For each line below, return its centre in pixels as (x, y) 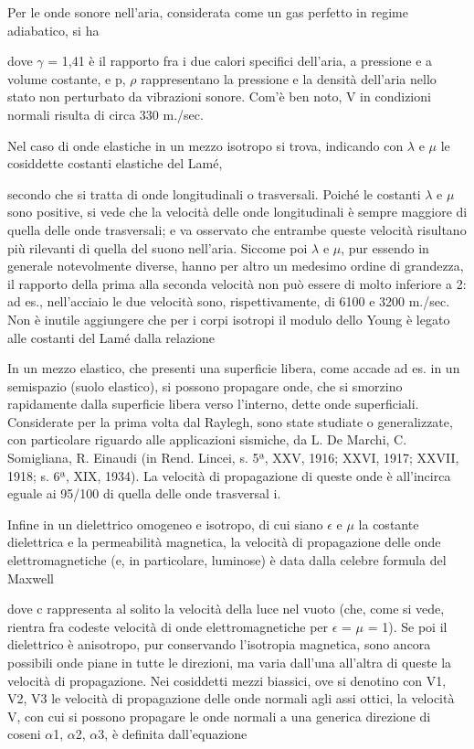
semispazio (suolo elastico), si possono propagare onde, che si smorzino (205, 385)
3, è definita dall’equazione (173, 734)
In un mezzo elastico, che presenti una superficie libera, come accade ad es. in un (234, 368)
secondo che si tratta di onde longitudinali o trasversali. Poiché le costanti (214, 193)
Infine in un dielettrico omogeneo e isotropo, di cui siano (165, 524)
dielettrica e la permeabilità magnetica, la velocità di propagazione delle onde (224, 542)
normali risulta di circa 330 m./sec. (105, 114)
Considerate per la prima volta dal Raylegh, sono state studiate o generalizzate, (230, 421)
